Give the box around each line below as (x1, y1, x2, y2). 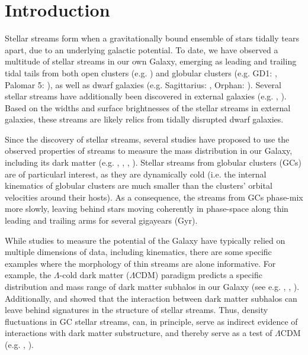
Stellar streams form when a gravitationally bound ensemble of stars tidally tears (5, 32, 299, 44)
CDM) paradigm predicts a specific (135, 269, 262, 281)
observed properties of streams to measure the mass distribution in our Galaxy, (5, 144, 293, 157)
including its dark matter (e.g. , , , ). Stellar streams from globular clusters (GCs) (5, 156, 301, 169)
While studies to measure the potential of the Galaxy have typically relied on (5, 234, 285, 246)
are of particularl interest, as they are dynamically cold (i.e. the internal (5, 167, 267, 180)
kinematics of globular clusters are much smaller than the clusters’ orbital (5, 179, 272, 192)
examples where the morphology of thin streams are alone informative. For (5, 257, 276, 269)
